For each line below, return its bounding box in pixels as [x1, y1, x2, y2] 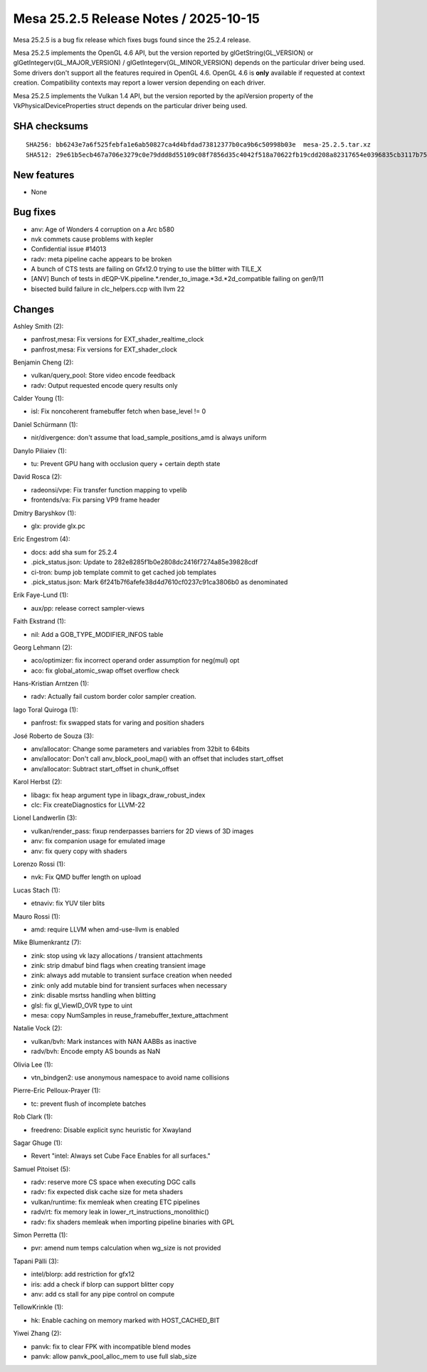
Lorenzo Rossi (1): [13, 860, 65, 868]
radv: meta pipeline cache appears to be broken [31, 255, 172, 263]
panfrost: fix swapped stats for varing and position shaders [31, 719, 205, 727]
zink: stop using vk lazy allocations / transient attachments [31, 951, 203, 960]
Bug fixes [13, 206, 56, 218]
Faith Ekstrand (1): [13, 617, 66, 626]
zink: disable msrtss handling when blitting [31, 991, 157, 1000]
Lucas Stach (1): [13, 886, 60, 895]
